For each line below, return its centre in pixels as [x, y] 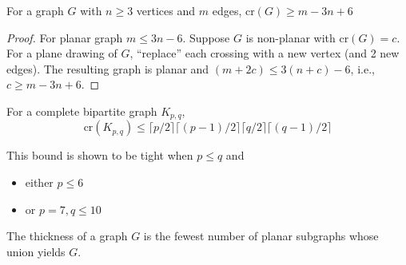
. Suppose [206, 37]
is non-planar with [291, 37]
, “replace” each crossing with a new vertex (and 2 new [265, 53]
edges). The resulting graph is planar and [108, 68]
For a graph [35, 10]
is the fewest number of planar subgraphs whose [261, 236]
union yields [36, 251]
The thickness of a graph [67, 236]
